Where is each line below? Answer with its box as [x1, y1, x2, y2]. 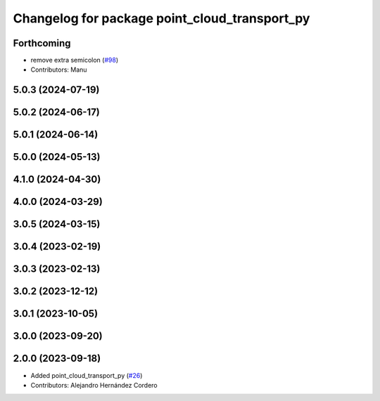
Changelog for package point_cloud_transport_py [13, 11, 310, 26]
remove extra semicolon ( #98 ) [30, 56, 119, 65]
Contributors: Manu [30, 65, 87, 74]
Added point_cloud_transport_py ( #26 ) [30, 371, 143, 379]
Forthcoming [13, 37, 71, 49]
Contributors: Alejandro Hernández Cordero [30, 381, 158, 389]
